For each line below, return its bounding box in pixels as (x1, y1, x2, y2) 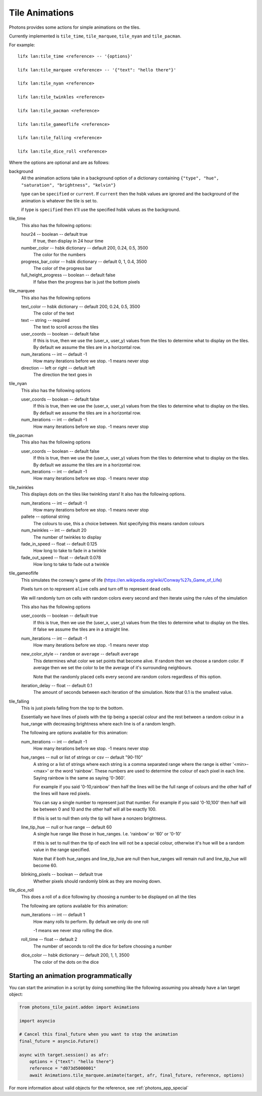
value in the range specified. (33, 847, 90, 853)
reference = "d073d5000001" (29, 1065, 97, 1071)
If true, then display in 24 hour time (33, 238, 104, 244)
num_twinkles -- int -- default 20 (21, 528, 87, 533)
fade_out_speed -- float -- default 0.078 (21, 554, 101, 560)
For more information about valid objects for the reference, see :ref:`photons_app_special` (9, 1085, 189, 1091)
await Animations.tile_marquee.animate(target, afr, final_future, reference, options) (29, 1072, 245, 1078)
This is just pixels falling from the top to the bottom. (21, 705, 124, 711)
